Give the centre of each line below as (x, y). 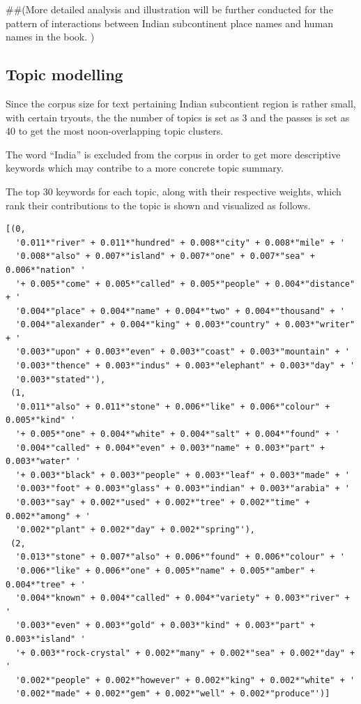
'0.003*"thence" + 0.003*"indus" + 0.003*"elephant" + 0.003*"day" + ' (185, 366)
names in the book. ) (50, 37)
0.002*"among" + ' (48, 516)
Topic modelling (64, 74)
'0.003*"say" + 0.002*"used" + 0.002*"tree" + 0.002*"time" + (163, 503)
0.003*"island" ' (46, 639)
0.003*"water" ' (43, 462)
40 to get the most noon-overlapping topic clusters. (115, 131)
